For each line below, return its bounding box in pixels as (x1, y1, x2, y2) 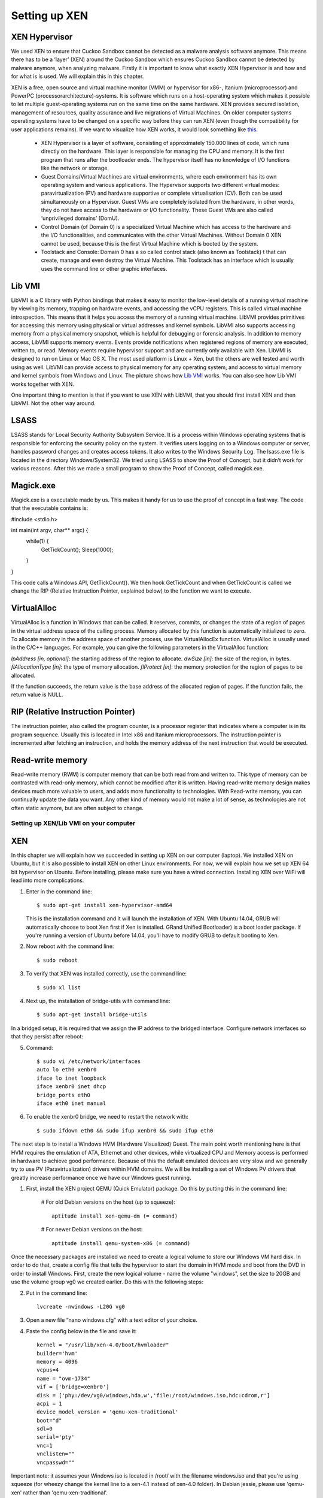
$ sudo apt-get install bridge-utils (36, 1011, 148, 1018)
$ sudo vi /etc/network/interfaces (36, 1058, 141, 1065)
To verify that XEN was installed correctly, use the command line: (26, 970, 187, 977)
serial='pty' (36, 1434, 75, 1440)
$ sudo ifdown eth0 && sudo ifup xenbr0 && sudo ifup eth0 (36, 1127, 214, 1134)
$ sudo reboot (36, 956, 78, 964)
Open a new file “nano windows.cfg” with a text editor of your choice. (26, 1316, 197, 1324)
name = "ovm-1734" (36, 1375, 91, 1382)
